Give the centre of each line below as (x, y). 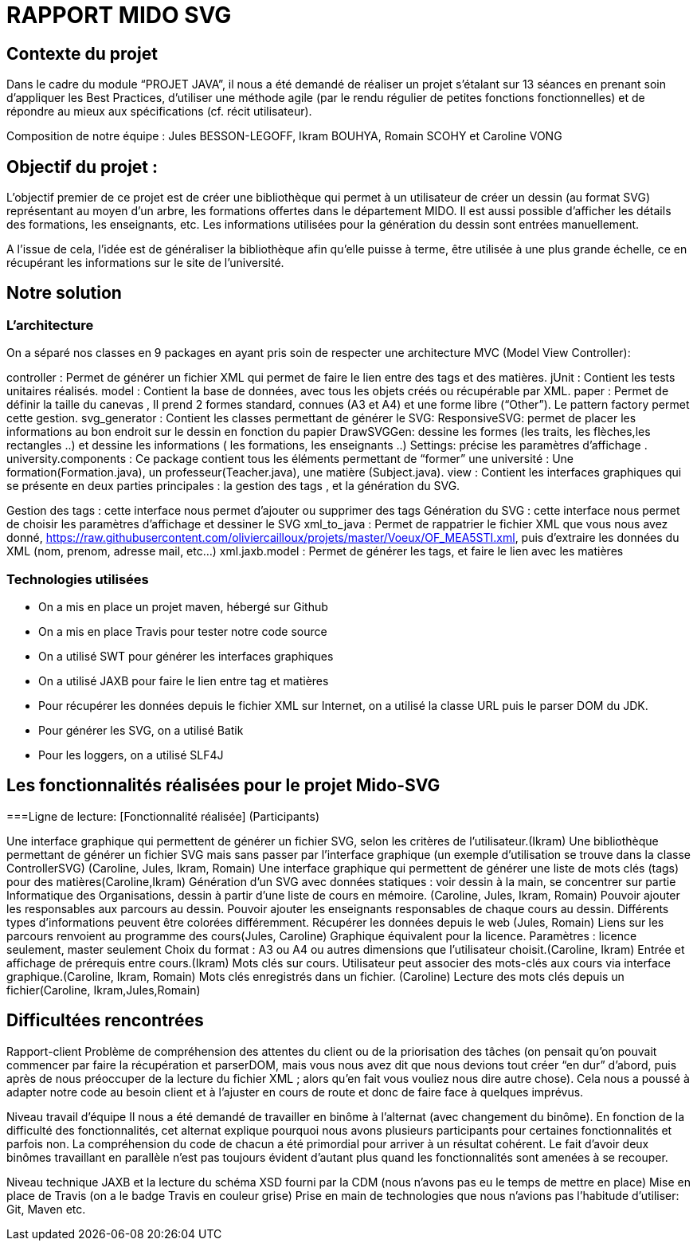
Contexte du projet (82, 53)
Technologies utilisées (78, 579)
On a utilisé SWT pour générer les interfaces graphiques (186, 656)
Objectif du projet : (82, 167)
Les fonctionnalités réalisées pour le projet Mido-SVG (223, 786)
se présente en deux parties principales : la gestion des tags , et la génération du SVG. (233, 486)
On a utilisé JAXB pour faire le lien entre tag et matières (184, 680)
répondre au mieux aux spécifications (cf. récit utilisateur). (159, 112)
